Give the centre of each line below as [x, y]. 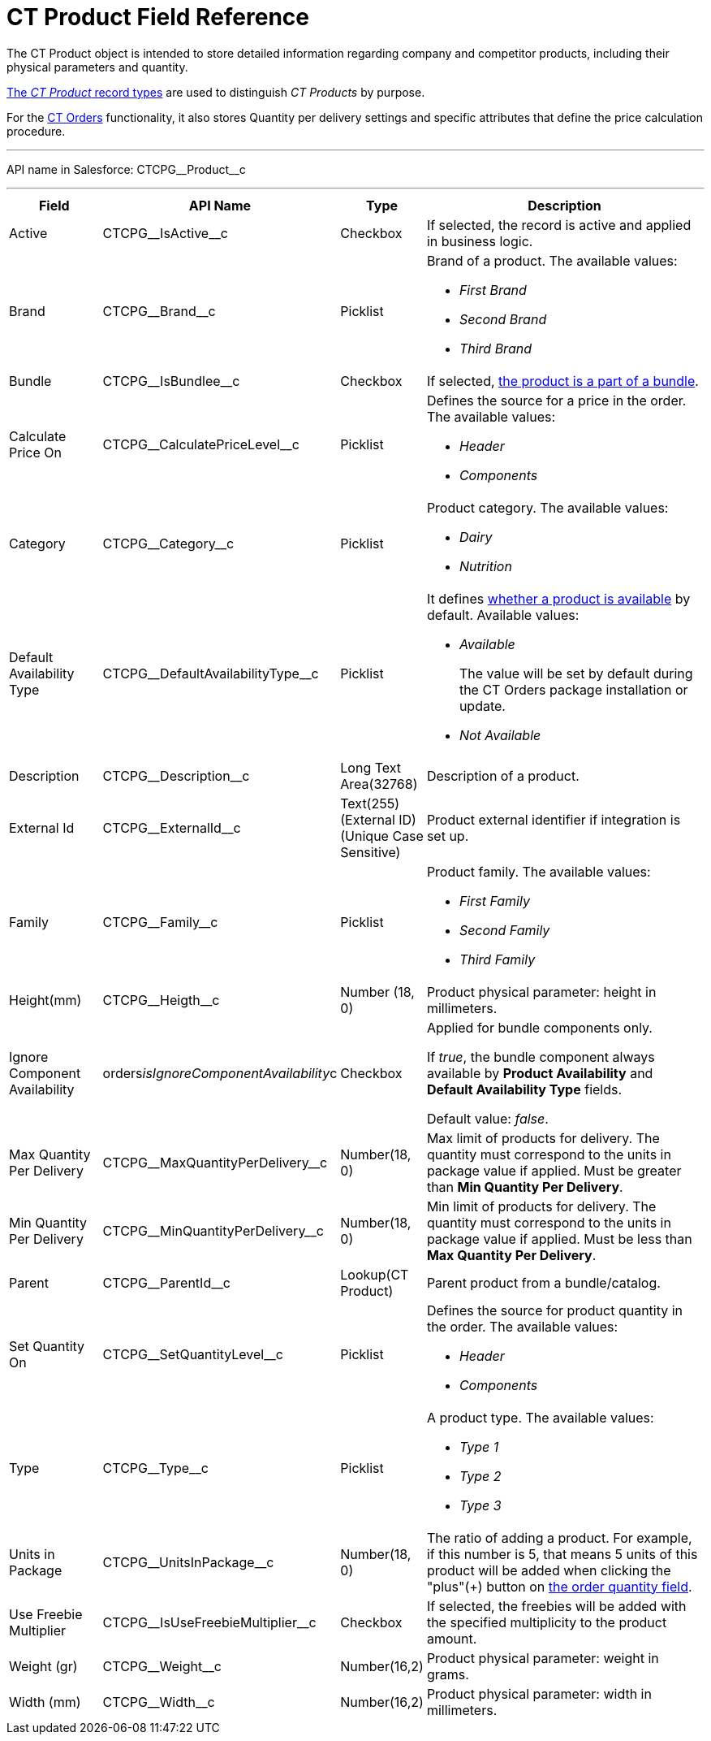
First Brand [493, 290]
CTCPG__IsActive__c [165, 233]
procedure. [36, 131]
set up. [448, 836]
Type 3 [480, 1505]
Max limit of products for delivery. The [543, 1138]
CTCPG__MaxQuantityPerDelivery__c [215, 1162]
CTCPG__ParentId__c [166, 1282]
